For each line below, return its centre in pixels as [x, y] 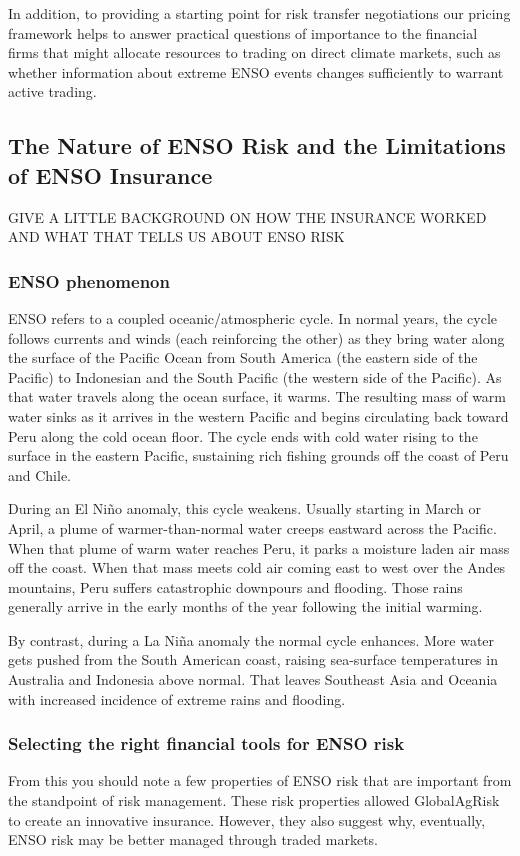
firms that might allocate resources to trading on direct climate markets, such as [254, 52]
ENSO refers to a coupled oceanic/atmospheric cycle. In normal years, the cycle [253, 317]
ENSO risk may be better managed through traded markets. [193, 839]
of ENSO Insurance [110, 174]
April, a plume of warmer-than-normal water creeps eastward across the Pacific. [252, 527]
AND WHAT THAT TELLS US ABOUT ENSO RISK [176, 236]
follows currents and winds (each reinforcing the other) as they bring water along [256, 337]
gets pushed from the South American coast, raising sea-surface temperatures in [253, 659]
